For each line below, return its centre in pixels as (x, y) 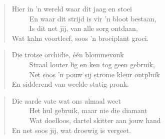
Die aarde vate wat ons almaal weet (66, 100)
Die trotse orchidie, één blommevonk (68, 55)
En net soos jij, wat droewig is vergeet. (71, 130)
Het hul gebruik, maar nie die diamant (88, 110)
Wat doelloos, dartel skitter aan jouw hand (95, 120)
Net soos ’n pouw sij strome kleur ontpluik (94, 74)
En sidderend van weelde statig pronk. (70, 84)
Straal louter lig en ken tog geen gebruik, (92, 64)
